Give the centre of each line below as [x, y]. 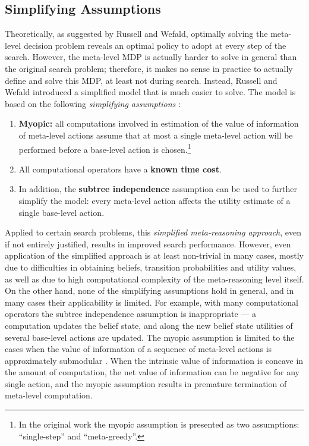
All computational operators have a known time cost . [120, 169]
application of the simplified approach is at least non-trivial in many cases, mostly [154, 255]
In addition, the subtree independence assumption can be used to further [158, 189]
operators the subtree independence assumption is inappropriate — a [130, 314]
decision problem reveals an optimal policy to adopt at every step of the [155, 45]
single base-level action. [62, 212]
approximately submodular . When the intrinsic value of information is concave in [154, 360]
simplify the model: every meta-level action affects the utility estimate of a [154, 200]
